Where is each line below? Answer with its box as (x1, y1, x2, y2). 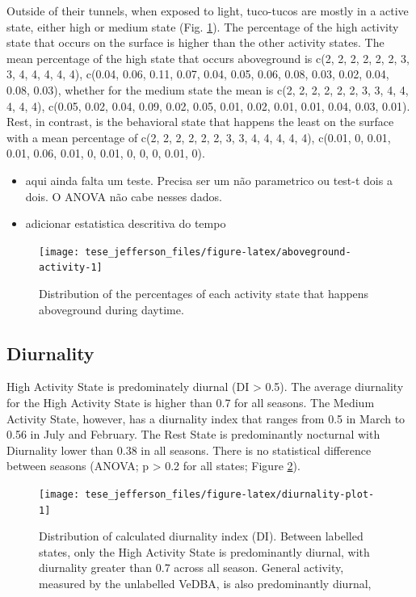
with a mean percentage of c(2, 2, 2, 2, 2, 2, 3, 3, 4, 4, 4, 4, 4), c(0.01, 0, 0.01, (6, 128, 391, 145)
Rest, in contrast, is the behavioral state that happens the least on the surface (6, 113, 394, 130)
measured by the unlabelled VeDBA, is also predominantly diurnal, (39, 575, 372, 592)
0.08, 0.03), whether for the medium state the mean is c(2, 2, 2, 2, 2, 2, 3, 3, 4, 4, (6, 81, 409, 98)
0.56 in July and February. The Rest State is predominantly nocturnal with (6, 426, 380, 443)
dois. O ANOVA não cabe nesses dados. (25, 187, 222, 204)
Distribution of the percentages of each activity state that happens (39, 285, 369, 302)
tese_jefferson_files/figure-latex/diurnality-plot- (85, 488, 375, 500)
